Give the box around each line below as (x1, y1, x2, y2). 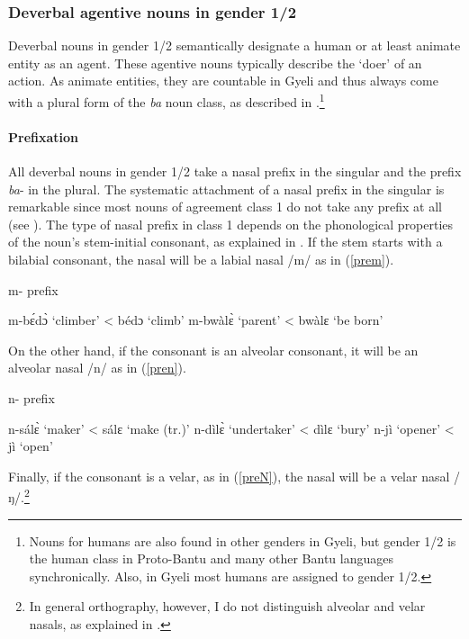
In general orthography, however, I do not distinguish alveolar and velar (29, 597, 426, 616)
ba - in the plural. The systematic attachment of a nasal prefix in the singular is (8, 179, 445, 198)
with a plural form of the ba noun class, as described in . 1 (8, 90, 325, 111)
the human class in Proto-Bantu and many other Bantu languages (29, 549, 393, 568)
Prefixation (8, 127, 79, 146)
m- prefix (8, 280, 59, 299)
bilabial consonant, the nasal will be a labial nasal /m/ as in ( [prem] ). (8, 250, 394, 269)
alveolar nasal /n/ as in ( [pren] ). (8, 358, 186, 377)
